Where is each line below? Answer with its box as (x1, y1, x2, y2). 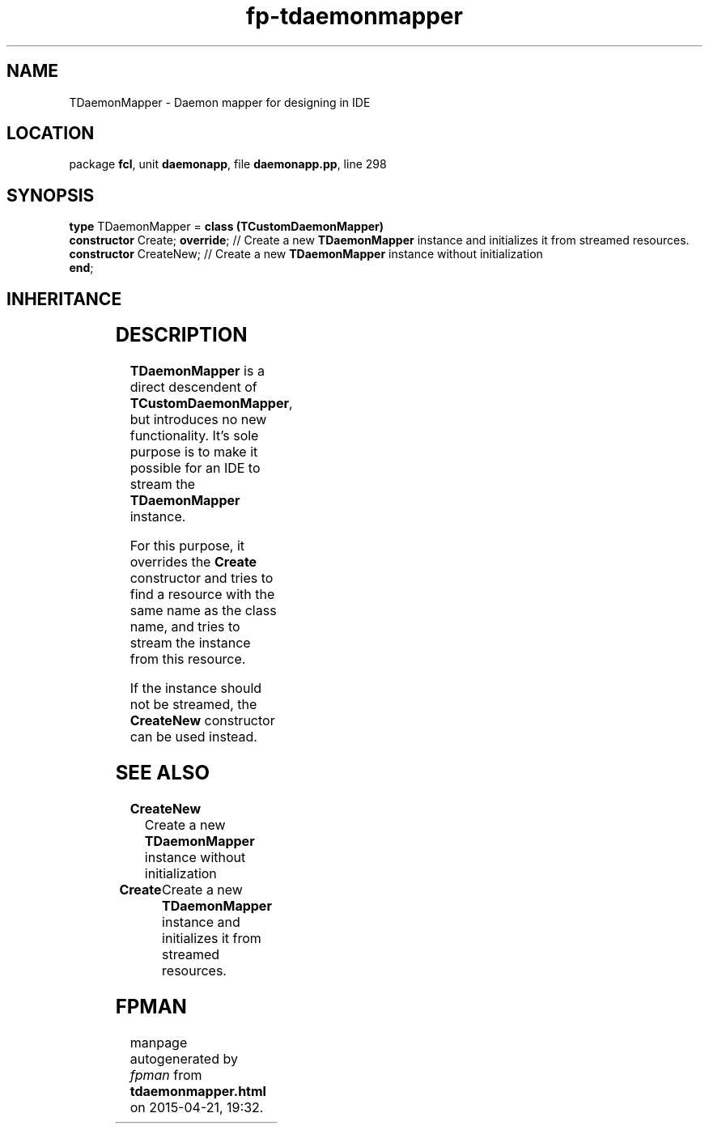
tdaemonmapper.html (129, 1082, 266, 1099)
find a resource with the (129, 586, 275, 603)
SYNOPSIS (6, 185, 95, 206)
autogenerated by (129, 1050, 238, 1067)
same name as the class (129, 602, 277, 619)
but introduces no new (129, 411, 267, 428)
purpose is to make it (129, 444, 258, 461)
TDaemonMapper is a (129, 363, 265, 380)
